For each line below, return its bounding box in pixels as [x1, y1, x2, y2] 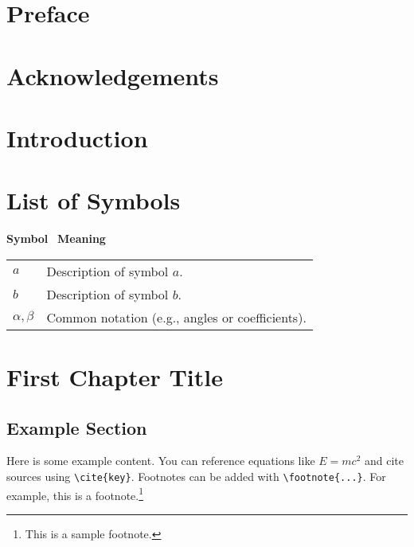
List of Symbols [6, 184, 181, 217]
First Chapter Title [6, 361, 223, 393]
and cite [364, 452, 404, 469]
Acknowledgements [6, 59, 219, 92]
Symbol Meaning [6, 230, 106, 247]
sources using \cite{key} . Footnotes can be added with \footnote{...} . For [6, 468, 386, 485]
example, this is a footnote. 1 [6, 484, 144, 503]
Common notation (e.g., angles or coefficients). [46, 307, 307, 326]
